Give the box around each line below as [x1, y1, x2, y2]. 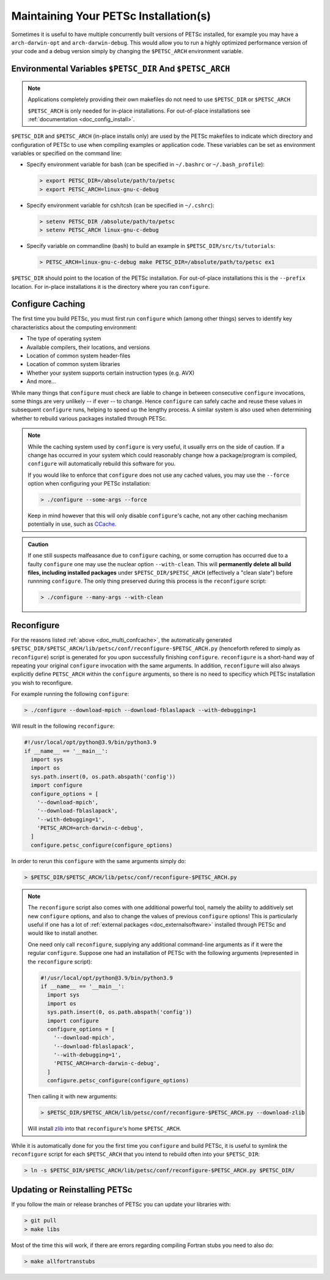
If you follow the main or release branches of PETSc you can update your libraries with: [11, 1200, 231, 1208]
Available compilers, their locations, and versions [26, 343, 150, 351]
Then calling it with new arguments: [28, 1093, 118, 1100]
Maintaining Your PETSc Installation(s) [11, 9, 211, 23]
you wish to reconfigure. [11, 679, 73, 686]
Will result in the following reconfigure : [11, 722, 115, 730]
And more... [26, 378, 56, 385]
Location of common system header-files [26, 352, 131, 359]
